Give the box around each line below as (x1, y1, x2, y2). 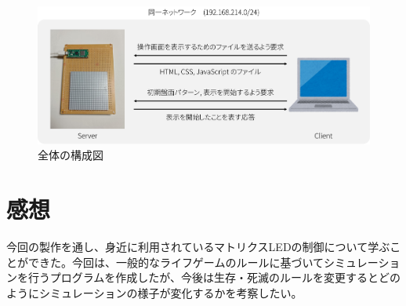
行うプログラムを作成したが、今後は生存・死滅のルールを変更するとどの (27, 269, 401, 286)
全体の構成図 (38, 147, 103, 163)
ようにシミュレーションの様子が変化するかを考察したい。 (6, 284, 303, 301)
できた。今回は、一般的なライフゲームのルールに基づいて (27, 253, 324, 270)
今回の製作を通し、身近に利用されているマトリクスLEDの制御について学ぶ (6, 239, 390, 255)
